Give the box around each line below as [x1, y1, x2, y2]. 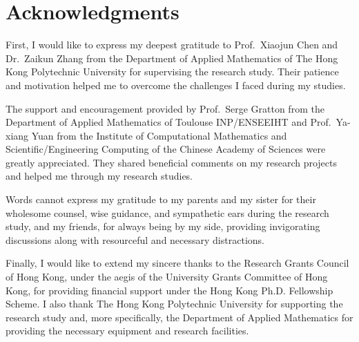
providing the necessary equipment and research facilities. [6, 323, 249, 338]
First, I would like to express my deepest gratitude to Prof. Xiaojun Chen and [6, 37, 338, 52]
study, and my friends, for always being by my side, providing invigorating [6, 219, 320, 234]
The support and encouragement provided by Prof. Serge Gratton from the [6, 101, 324, 115]
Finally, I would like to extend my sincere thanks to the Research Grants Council [6, 256, 349, 270]
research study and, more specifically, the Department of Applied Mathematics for [6, 310, 353, 324]
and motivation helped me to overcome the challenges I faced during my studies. [6, 77, 346, 92]
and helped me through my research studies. [6, 169, 193, 183]
